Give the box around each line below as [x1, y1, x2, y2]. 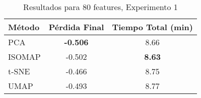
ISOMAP [8, 51, 41, 62]
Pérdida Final [48, 21, 104, 33]
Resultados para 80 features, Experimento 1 [23, 1, 178, 13]
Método [8, 21, 40, 33]
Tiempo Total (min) [112, 21, 193, 33]
